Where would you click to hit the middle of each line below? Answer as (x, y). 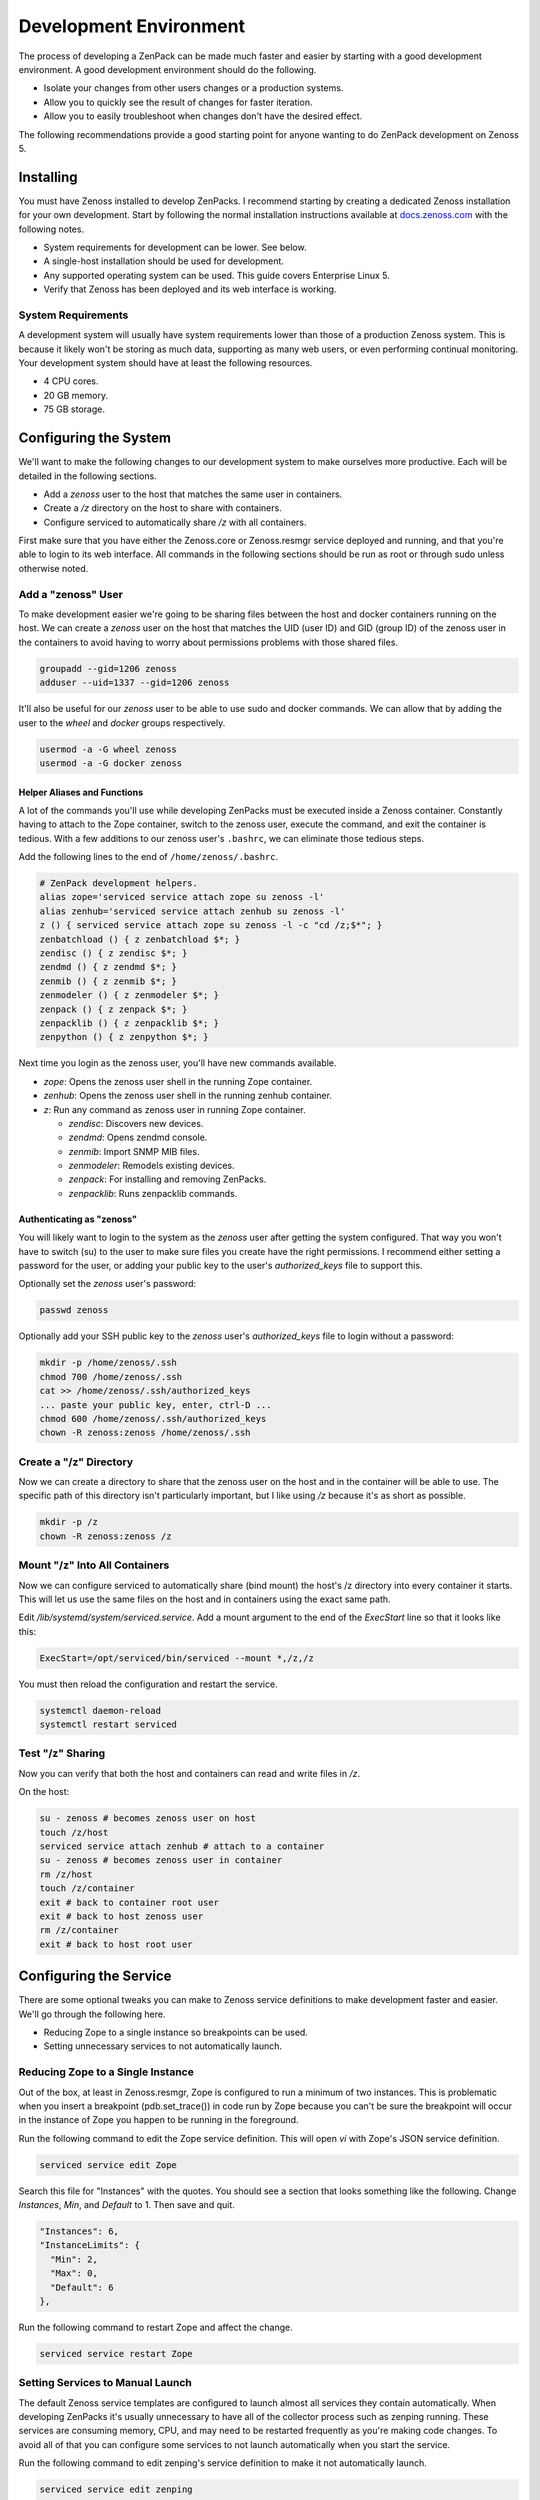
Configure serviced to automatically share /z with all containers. (175, 522)
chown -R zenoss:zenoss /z (105, 1536)
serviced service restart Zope (116, 2353)
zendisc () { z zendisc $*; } (113, 953)
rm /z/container (79, 1930)
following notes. (51, 229)
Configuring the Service (95, 1976)
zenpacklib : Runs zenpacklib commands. (153, 1193)
